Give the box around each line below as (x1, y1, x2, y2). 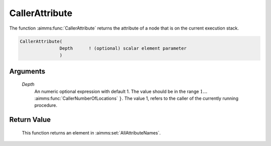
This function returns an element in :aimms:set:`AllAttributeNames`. (22, 129, 161, 135)
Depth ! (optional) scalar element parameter (59, 45, 187, 51)
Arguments (9, 67, 46, 75)
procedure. (34, 102, 58, 108)
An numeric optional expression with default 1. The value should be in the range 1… (34, 88, 208, 94)
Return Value (9, 115, 51, 124)
